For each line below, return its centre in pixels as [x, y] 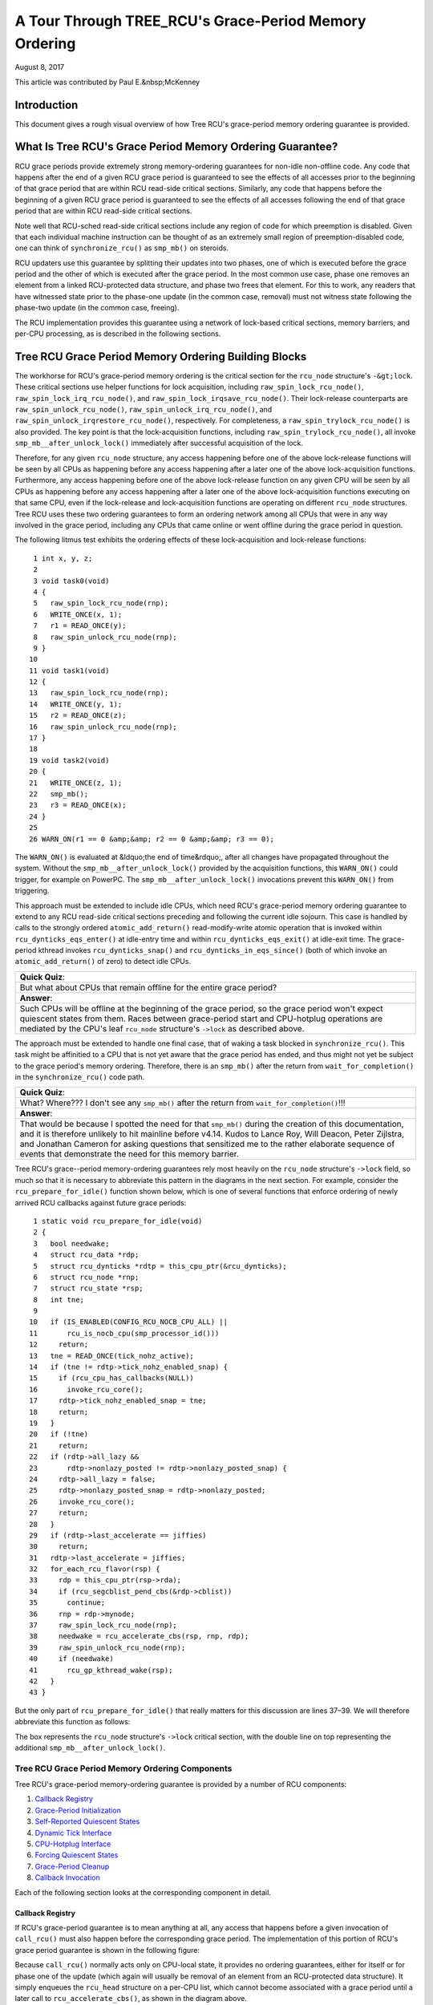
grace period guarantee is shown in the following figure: [107, 1950]
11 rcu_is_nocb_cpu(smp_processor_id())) [124, 1333]
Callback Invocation [67, 1877]
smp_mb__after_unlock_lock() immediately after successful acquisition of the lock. [159, 443]
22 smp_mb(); [59, 794]
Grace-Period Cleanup [72, 1866]
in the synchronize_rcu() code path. [80, 1077]
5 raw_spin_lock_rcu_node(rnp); [101, 603]
